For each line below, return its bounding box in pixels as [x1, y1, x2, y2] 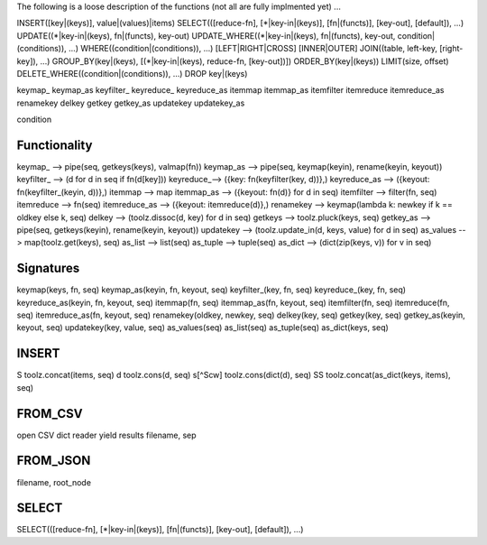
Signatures [16, 261, 80, 276]
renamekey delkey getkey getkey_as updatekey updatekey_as [16, 97, 245, 108]
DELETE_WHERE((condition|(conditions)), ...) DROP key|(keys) [16, 68, 248, 79]
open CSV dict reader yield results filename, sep [16, 430, 198, 440]
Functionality [16, 137, 93, 152]
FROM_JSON [16, 453, 91, 468]
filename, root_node [16, 476, 92, 487]
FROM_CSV [16, 406, 83, 421]
